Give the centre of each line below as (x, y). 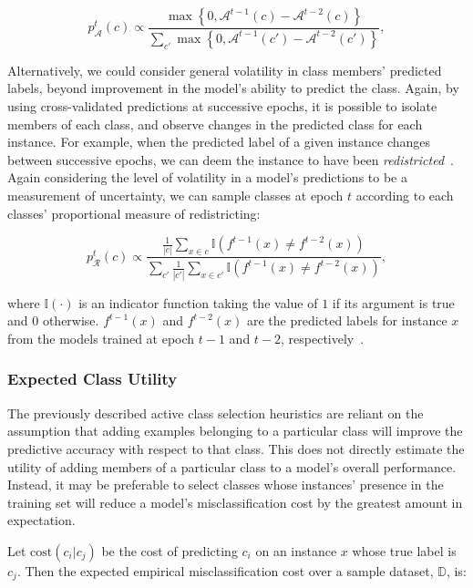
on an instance (296, 550)
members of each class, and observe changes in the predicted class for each (215, 124)
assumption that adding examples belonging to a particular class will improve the (235, 431)
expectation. (41, 520)
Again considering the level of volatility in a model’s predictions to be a (207, 177)
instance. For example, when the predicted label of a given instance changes (219, 142)
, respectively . (323, 338)
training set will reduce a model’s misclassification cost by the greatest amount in (235, 502)
